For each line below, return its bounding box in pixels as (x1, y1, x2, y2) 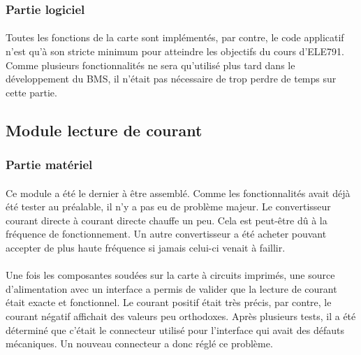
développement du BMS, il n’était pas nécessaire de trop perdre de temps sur (6, 71, 337, 86)
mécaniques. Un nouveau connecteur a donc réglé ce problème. (6, 336, 273, 351)
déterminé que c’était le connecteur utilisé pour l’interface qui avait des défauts (6, 322, 344, 337)
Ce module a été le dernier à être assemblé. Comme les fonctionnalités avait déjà (6, 185, 351, 200)
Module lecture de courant (6, 119, 202, 140)
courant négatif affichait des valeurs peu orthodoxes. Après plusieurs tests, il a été (6, 308, 356, 323)
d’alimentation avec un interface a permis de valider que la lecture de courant (6, 281, 337, 296)
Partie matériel (6, 156, 93, 173)
